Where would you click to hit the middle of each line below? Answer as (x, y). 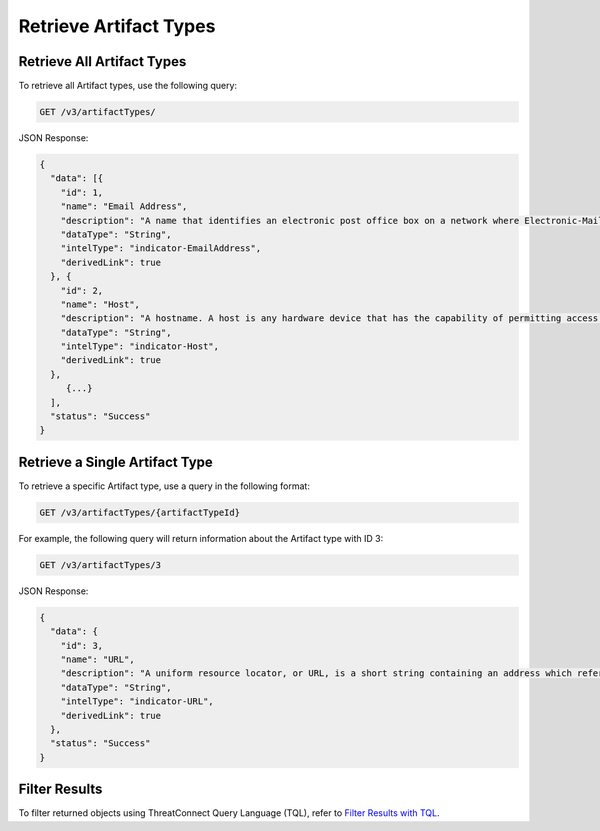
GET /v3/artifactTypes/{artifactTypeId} (139, 512)
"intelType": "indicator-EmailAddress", (161, 248)
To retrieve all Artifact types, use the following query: (128, 86)
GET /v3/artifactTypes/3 (100, 564)
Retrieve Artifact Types (117, 26)
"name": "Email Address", (124, 206)
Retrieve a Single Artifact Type (116, 461)
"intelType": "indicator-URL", (137, 701)
